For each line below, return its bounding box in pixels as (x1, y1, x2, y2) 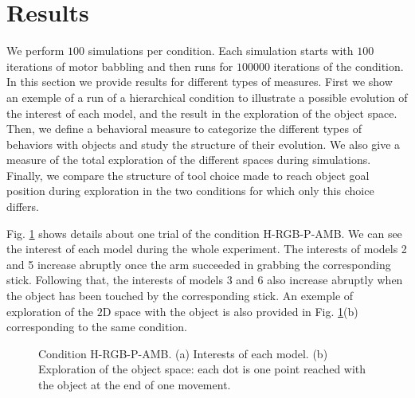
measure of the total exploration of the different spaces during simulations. (6, 151, 371, 168)
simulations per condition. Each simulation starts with (88, 42, 354, 59)
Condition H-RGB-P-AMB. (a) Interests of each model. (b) (38, 345, 328, 361)
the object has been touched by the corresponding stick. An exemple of (6, 287, 354, 304)
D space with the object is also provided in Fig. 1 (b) (102, 302, 358, 319)
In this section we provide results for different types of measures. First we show (6, 73, 393, 90)
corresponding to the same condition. (6, 318, 187, 335)
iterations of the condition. (273, 57, 404, 74)
